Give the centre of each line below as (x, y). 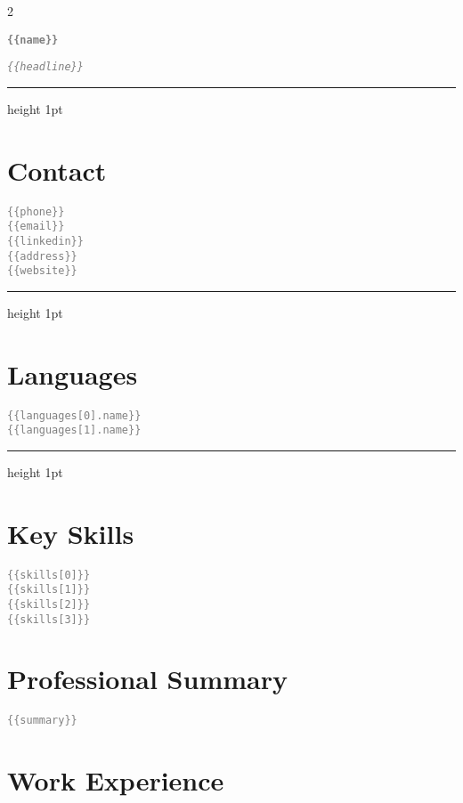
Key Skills (71, 533)
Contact (57, 170)
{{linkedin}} (45, 241)
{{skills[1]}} (49, 590)
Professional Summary (147, 679)
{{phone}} (36, 211)
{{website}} (42, 271)
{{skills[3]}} (49, 619)
